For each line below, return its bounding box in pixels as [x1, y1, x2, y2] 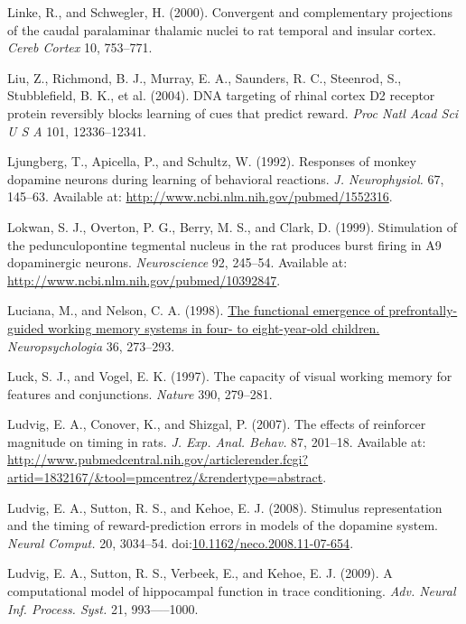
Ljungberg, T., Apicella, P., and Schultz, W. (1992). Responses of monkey [7, 152, 416, 171]
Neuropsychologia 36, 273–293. [7, 336, 175, 355]
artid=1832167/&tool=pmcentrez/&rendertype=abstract [7, 468, 323, 487]
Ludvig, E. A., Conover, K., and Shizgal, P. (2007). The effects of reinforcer [7, 414, 426, 433]
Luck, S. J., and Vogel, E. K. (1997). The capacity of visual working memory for [7, 367, 452, 386]
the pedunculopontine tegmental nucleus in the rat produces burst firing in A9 [7, 235, 442, 254]
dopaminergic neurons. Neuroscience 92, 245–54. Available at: [7, 253, 348, 272]
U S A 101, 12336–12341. [7, 121, 146, 140]
